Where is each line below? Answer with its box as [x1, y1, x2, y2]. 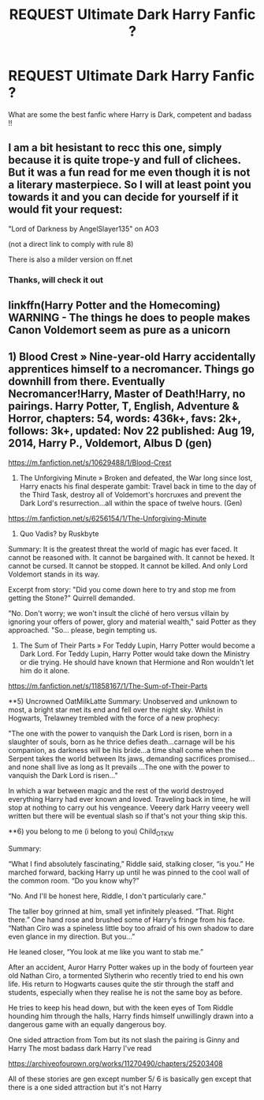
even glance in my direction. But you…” [8, 932, 136, 941]
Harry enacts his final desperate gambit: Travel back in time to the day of [19, 481, 257, 491]
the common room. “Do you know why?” [8, 875, 139, 885]
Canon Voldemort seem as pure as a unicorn [8, 323, 231, 337]
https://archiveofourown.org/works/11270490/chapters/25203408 [8, 1058, 223, 1068]
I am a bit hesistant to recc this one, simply [8, 141, 222, 155]
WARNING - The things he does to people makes [8, 311, 251, 325]
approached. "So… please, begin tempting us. [8, 625, 158, 634]
